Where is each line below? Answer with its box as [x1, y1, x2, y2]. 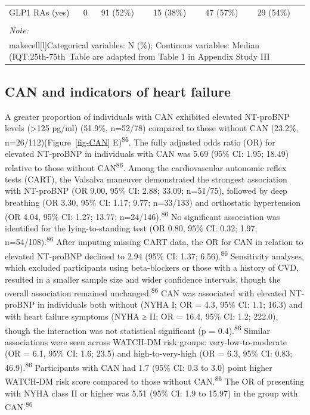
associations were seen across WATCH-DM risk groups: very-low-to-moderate [5, 335, 287, 348]
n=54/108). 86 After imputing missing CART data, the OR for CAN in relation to [5, 234, 303, 248]
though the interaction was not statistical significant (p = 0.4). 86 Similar [5, 322, 270, 336]
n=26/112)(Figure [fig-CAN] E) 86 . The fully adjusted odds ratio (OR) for [5, 134, 275, 148]
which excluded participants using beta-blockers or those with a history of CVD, [5, 261, 299, 273]
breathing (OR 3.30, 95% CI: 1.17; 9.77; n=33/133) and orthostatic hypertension [5, 196, 300, 209]
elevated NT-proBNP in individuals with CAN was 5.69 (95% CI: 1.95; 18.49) [5, 147, 289, 160]
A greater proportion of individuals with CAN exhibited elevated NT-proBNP [5, 110, 290, 122]
